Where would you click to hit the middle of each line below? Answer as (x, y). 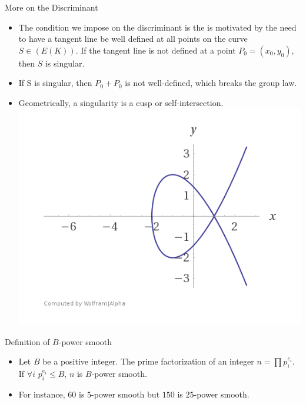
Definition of (27, 341)
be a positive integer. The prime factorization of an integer (148, 361)
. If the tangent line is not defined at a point (156, 50)
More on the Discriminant (51, 7)
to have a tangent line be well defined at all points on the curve (133, 39)
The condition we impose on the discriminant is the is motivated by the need (157, 27)
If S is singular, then (55, 83)
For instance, (42, 394)
